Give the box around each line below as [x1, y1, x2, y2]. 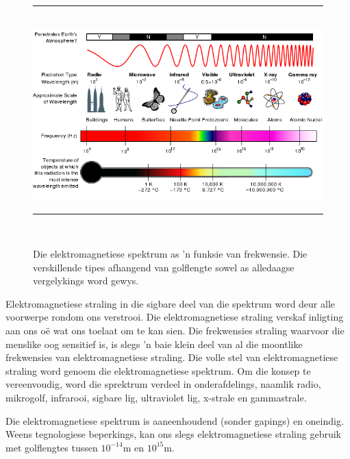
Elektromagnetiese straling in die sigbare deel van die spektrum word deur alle [5, 296, 336, 310]
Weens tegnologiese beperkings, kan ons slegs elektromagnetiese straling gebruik [5, 427, 341, 441]
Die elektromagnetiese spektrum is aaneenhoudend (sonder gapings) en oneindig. [5, 413, 344, 427]
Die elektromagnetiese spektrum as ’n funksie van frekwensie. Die [33, 247, 308, 261]
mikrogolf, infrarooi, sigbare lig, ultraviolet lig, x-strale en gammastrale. [5, 390, 307, 404]
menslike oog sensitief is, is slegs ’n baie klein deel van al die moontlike [5, 336, 303, 351]
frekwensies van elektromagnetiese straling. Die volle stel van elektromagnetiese [5, 350, 338, 364]
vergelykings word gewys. [33, 273, 139, 288]
